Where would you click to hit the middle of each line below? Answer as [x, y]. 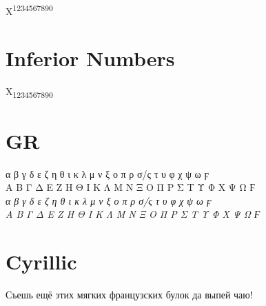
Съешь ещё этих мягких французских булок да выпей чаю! [129, 295]
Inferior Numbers [90, 58]
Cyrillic [41, 262]
